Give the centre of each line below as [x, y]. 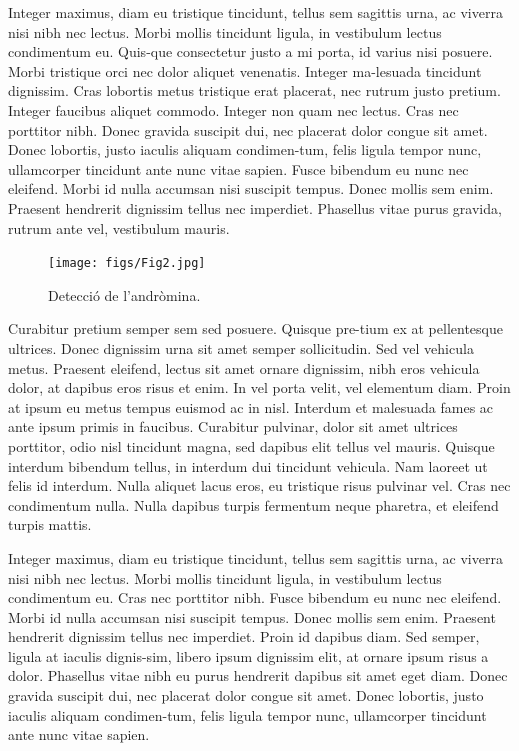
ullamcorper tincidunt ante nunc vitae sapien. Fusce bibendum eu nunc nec [238, 168]
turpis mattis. [50, 524]
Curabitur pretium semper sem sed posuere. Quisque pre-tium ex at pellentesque [255, 328]
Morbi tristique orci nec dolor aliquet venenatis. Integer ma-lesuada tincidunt [245, 70]
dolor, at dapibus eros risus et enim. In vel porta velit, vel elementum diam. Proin [259, 387]
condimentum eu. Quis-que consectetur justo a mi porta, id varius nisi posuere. [250, 51]
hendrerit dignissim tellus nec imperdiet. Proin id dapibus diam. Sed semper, [244, 636]
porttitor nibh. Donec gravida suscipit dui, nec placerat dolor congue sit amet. [248, 129]
